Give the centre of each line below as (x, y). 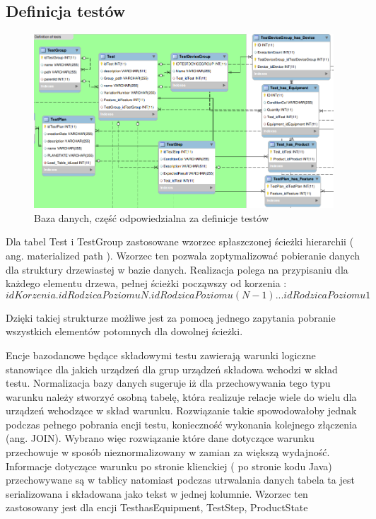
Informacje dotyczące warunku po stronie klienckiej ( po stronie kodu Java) (169, 466)
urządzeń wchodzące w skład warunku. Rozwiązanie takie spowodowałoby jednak (181, 410)
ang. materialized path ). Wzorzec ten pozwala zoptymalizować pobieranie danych (183, 255)
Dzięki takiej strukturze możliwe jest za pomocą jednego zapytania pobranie (171, 317)
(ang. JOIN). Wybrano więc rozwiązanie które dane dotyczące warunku (160, 438)
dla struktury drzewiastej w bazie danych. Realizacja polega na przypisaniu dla (177, 269)
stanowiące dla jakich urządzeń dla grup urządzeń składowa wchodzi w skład (172, 369)
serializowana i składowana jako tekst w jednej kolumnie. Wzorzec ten (157, 493)
